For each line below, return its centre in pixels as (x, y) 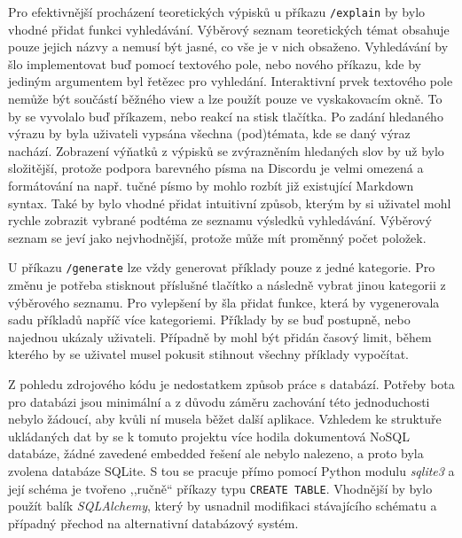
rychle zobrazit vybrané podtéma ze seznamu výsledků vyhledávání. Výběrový (220, 220)
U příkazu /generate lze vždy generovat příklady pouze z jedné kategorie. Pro (222, 267)
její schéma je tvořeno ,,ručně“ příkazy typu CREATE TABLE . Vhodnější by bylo (220, 488)
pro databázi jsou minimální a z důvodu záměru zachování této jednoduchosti (219, 401)
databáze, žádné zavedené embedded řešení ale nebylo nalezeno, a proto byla (216, 453)
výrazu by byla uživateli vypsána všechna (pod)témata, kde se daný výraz (209, 133)
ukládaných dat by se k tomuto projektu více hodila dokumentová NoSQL (209, 436)
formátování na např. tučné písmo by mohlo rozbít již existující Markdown (211, 185)
